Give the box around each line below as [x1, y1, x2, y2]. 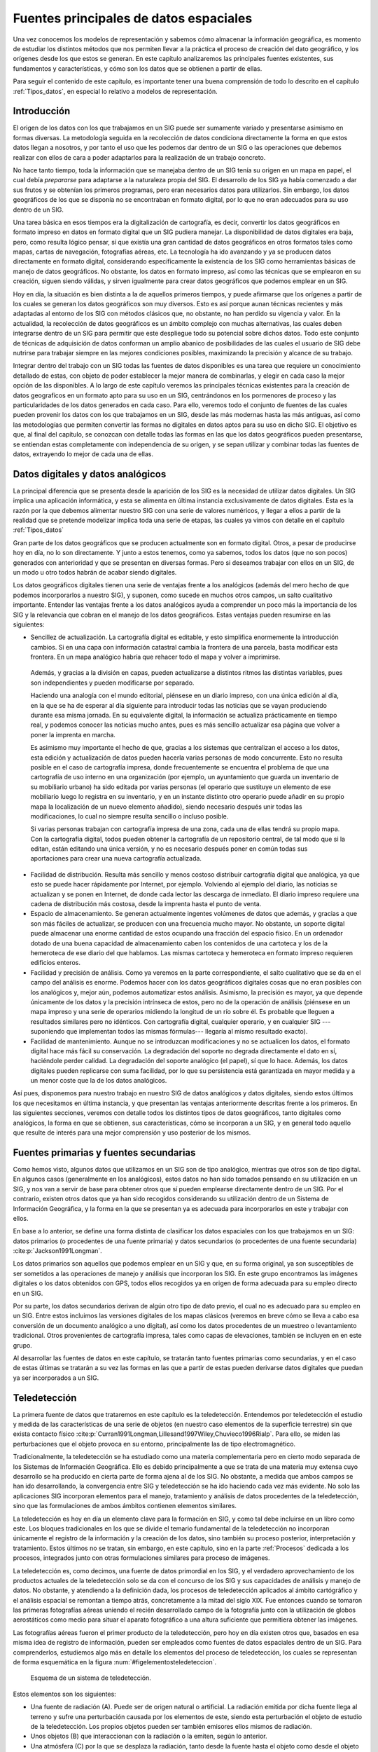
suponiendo [30, 1027, 65, 1036]
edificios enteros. [30, 959, 80, 967]
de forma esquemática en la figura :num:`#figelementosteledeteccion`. [13, 1658, 217, 1667]
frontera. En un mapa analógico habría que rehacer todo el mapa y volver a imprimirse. [30, 652, 281, 662]
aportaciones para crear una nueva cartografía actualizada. [30, 854, 202, 863]
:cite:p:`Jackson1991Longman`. [13, 1247, 103, 1255]
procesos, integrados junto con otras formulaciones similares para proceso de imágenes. [13, 1554, 270, 1562]
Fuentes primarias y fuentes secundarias [13, 1147, 196, 1158]
